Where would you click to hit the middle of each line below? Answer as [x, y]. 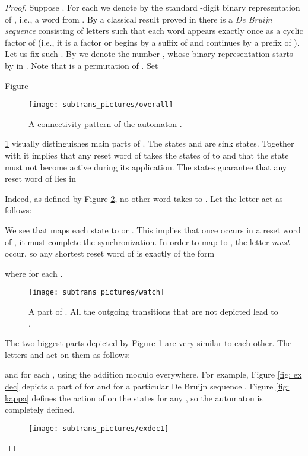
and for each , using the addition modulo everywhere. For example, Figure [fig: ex [153, 374]
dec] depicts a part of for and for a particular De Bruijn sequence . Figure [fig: [147, 386]
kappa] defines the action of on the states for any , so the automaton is [134, 398]
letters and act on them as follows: [68, 354]
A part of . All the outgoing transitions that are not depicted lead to [153, 311]
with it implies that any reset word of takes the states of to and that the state [147, 155]
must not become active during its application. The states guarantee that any [146, 167]
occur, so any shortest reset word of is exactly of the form [110, 253]
